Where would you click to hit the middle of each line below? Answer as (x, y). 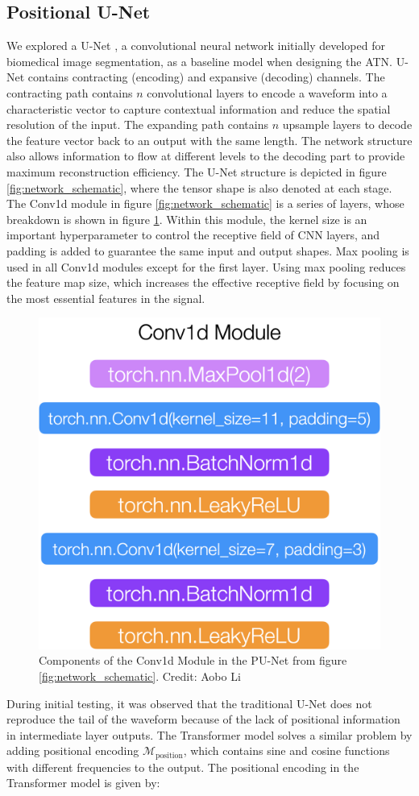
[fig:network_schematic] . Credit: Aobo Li (140, 676)
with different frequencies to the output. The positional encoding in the (183, 767)
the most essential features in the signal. (106, 298)
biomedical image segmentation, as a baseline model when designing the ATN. (199, 61)
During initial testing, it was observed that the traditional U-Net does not (189, 703)
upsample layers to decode (347, 124)
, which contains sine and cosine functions (286, 750)
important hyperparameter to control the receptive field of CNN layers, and (193, 235)
